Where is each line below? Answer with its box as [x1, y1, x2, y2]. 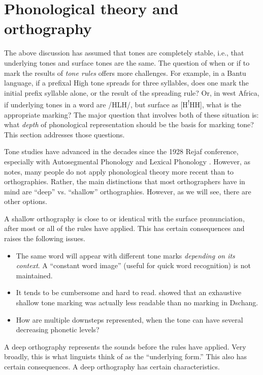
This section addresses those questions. [4, 129, 125, 139]
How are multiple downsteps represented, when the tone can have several [16, 314, 243, 325]
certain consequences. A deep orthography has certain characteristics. [4, 361, 220, 371]
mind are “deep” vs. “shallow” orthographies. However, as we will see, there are [4, 186, 251, 196]
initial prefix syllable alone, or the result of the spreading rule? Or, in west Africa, [4, 87, 259, 98]
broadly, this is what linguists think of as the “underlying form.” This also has [4, 351, 247, 362]
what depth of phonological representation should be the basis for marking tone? [4, 119, 254, 130]
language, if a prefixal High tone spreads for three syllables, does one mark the [4, 77, 249, 88]
